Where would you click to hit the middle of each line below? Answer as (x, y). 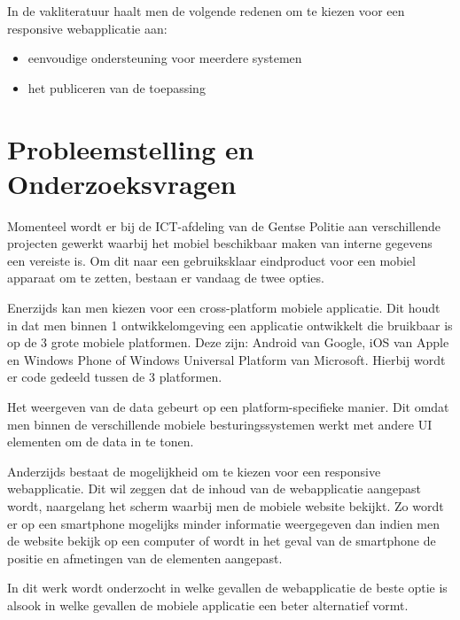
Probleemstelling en (131, 148)
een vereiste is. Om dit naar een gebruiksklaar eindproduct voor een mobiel (211, 260)
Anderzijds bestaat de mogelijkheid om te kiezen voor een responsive (194, 471)
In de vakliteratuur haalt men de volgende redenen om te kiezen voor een (206, 11)
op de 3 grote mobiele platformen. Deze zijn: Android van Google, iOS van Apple (228, 342)
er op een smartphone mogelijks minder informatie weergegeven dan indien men (223, 523)
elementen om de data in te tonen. (101, 442)
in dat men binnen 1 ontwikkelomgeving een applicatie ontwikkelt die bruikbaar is (230, 325)
